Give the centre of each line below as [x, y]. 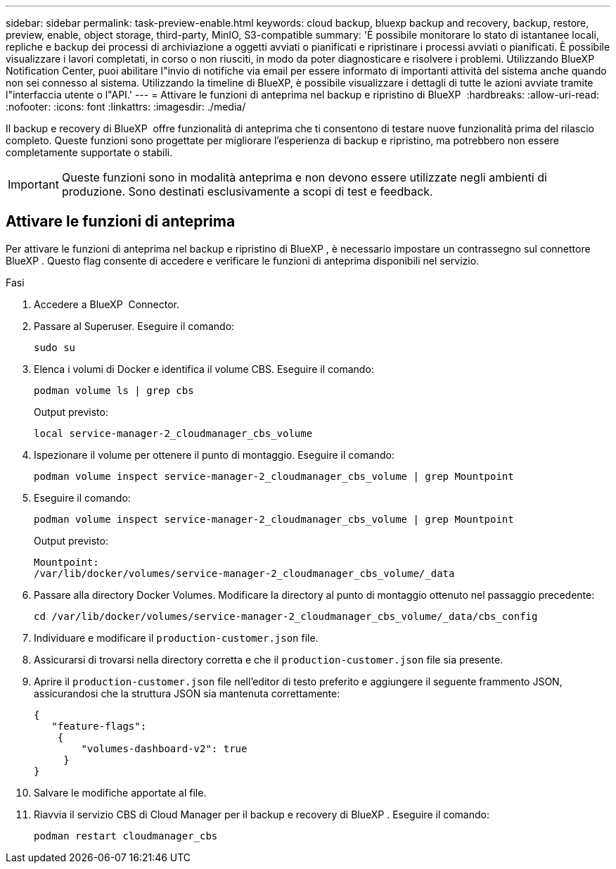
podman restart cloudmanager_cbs [126, 836]
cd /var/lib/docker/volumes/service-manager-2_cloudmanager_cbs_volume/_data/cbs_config [286, 616]
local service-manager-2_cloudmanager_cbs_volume [173, 433]
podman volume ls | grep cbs [114, 390]
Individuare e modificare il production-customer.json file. [176, 638]
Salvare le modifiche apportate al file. [120, 792]
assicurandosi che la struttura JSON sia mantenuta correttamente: [187, 693]
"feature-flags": [99, 726]
